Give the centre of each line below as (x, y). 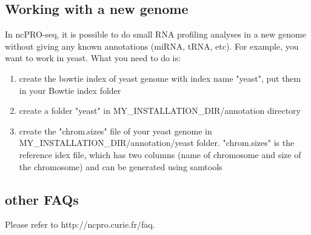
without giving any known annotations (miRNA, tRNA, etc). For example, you (152, 46)
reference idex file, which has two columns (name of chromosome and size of (160, 154)
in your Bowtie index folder (70, 90)
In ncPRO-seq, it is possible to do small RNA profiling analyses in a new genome (155, 34)
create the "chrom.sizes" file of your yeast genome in (115, 131)
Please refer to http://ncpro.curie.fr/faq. (80, 224)
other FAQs (42, 199)
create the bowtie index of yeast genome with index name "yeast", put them (160, 78)
